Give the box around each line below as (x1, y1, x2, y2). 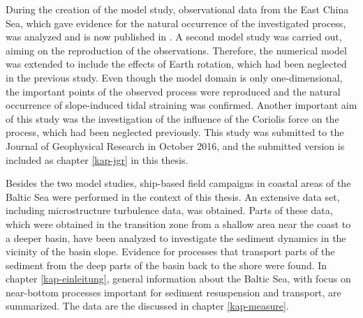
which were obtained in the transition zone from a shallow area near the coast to (6, 216, 351, 231)
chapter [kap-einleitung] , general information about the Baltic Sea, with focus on (6, 271, 351, 286)
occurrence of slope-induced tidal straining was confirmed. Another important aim (6, 98, 357, 112)
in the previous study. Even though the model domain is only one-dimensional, (6, 70, 343, 84)
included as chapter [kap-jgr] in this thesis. (6, 152, 188, 167)
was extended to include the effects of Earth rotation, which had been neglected (6, 56, 347, 71)
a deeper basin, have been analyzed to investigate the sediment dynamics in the (6, 230, 346, 245)
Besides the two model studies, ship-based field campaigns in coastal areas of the (6, 176, 351, 190)
